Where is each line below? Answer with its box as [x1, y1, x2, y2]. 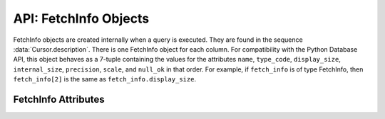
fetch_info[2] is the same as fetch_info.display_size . [13, 75, 196, 84]
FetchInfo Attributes [13, 93, 105, 106]
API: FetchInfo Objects [13, 11, 150, 26]
